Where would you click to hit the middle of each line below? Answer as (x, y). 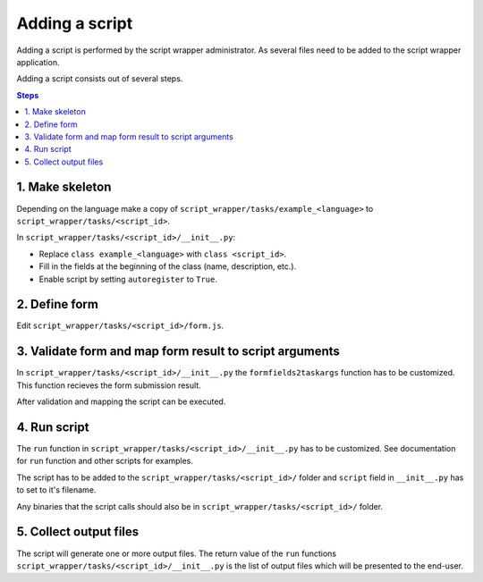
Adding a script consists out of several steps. (100, 79)
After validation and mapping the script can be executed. (121, 401)
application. (38, 62)
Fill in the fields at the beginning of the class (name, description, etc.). (168, 266)
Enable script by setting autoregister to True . (128, 279)
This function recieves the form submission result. (109, 385)
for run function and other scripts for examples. (105, 461)
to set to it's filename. (56, 490)
